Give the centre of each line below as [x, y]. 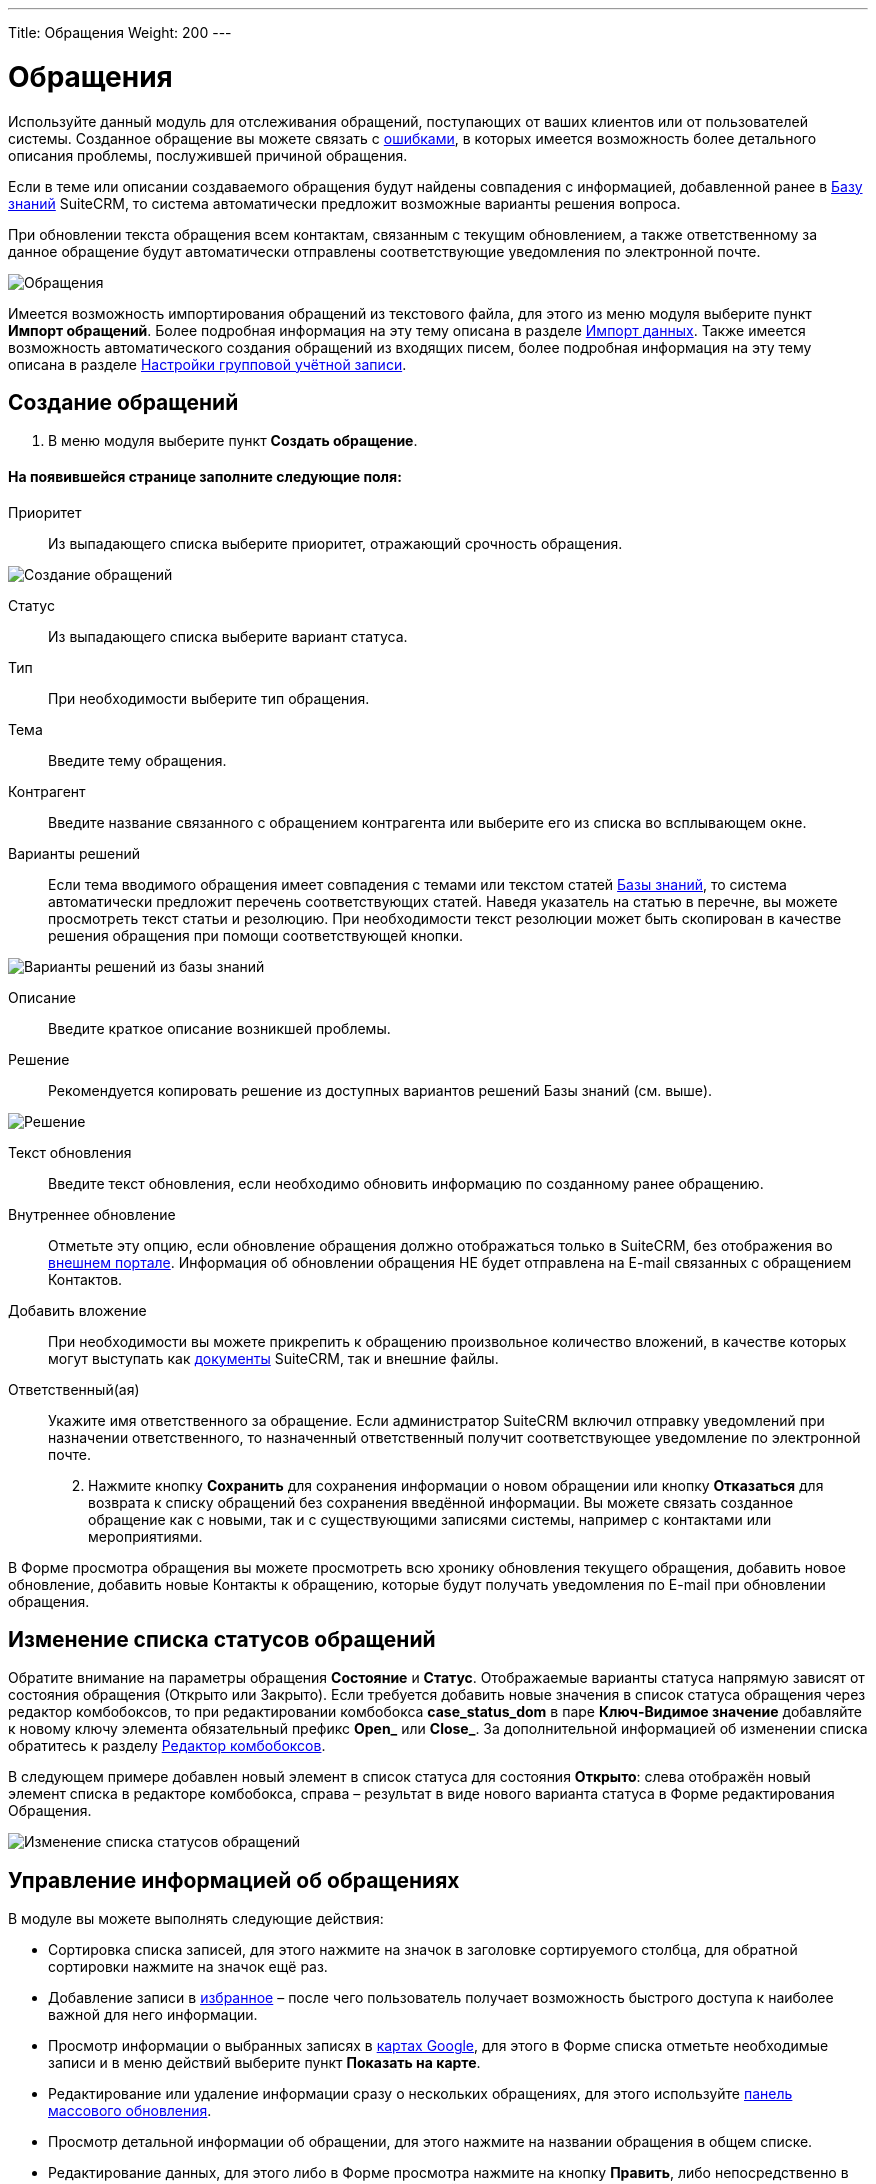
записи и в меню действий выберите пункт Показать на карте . [264, 2063]
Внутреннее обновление [92, 1214]
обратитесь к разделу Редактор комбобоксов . [167, 1746]
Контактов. [85, 1279]
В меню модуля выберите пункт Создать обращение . [233, 441]
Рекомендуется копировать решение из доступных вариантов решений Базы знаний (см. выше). [380, 1090]
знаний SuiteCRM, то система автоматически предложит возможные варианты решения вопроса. [344, 203]
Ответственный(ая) [74, 1389]
